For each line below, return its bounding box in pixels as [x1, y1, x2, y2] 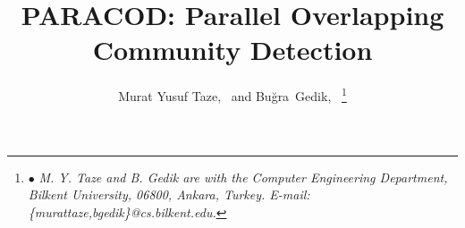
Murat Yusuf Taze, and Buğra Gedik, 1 [118, 84, 347, 105]
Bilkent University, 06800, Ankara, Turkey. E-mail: [28, 185, 310, 204]
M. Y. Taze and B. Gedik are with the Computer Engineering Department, [38, 167, 448, 186]
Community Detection [92, 31, 373, 68]
